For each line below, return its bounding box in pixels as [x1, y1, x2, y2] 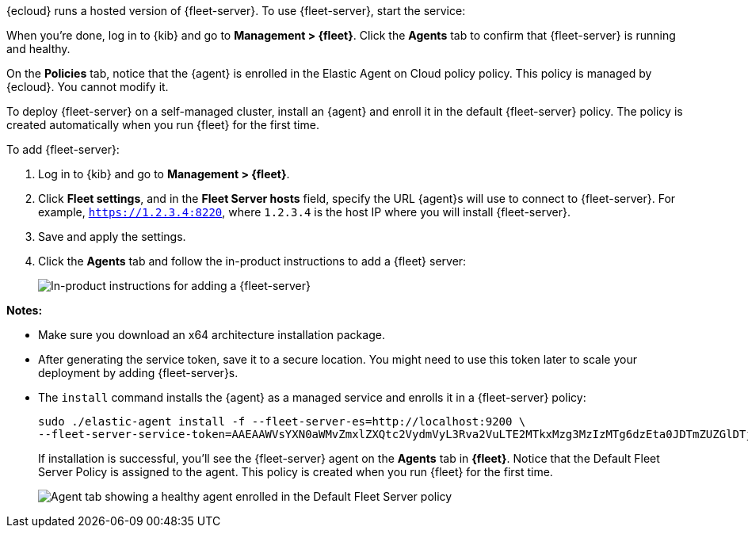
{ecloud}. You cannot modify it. [6, 80, 169, 93]
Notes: [6, 303, 43, 317]
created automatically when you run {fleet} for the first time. [6, 118, 319, 132]
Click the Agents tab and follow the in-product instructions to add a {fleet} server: [38, 254, 467, 268]
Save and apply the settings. [38, 230, 186, 243]
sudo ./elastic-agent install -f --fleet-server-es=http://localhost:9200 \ [38, 415, 526, 428]
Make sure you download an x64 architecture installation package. [38, 328, 385, 341]
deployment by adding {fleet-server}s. [38, 366, 239, 380]
